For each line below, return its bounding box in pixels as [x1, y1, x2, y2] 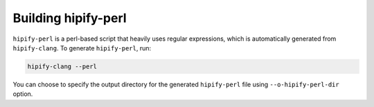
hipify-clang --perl [27, 62, 97, 70]
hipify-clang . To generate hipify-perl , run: [12, 43, 152, 52]
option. [12, 90, 33, 98]
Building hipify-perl [12, 10, 127, 26]
